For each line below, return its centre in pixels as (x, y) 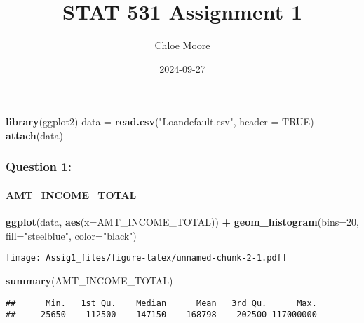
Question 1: (39, 166)
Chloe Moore (182, 45)
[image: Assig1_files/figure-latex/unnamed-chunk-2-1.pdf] (146, 258)
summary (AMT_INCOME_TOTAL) (89, 280)
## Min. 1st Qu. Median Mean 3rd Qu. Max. (161, 303)
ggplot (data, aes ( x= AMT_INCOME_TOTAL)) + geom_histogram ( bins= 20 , (182, 222)
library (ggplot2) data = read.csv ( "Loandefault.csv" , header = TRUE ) (160, 122)
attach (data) (34, 135)
